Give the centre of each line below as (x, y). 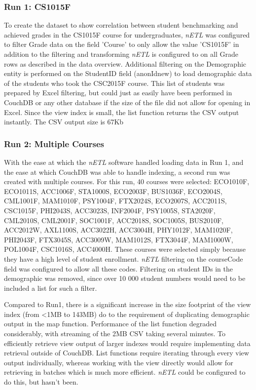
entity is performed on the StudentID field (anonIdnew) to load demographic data (128, 73)
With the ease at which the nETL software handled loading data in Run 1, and (124, 162)
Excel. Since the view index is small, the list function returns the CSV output (122, 112)
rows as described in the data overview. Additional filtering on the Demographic (125, 63)
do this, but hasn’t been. (41, 382)
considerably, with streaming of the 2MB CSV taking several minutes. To (115, 333)
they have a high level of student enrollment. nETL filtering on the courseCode (124, 258)
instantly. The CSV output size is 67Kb (64, 122)
